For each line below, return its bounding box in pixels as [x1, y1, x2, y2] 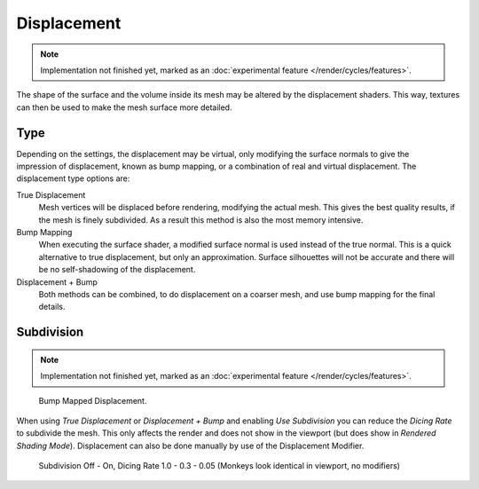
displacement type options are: [16, 173, 130, 184]
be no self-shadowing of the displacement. [38, 264, 196, 275]
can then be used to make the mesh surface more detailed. [16, 102, 232, 113]
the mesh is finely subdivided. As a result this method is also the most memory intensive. [38, 214, 364, 225]
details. [38, 302, 66, 312]
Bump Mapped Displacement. [38, 395, 147, 406]
